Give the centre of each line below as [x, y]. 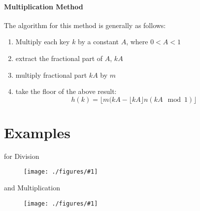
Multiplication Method [44, 6]
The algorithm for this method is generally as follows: [85, 25]
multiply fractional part [51, 75]
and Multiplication [32, 188]
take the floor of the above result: [66, 91]
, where [137, 42]
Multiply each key [43, 42]
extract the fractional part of [59, 58]
